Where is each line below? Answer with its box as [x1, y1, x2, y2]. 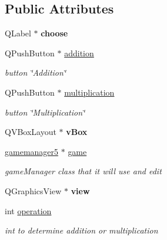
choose [41, 27, 68, 39]
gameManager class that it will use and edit [5, 165, 162, 177]
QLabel [5, 27, 31, 39]
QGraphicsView [5, 184, 62, 197]
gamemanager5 [5, 145, 59, 157]
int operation [5, 204, 52, 217]
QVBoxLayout [5, 126, 56, 138]
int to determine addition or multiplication [5, 224, 158, 236]
